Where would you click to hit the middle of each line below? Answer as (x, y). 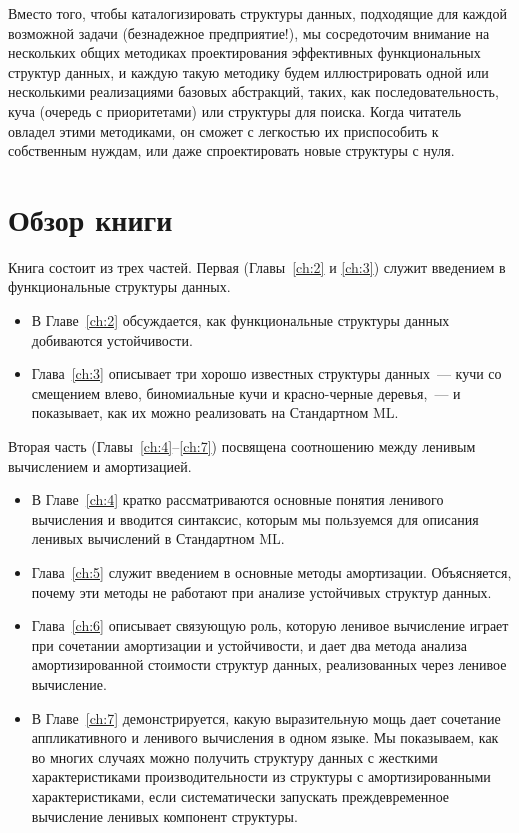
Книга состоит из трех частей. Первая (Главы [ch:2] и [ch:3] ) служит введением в (257, 266)
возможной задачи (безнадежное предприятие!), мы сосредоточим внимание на (249, 32)
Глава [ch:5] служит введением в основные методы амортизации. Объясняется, (271, 572)
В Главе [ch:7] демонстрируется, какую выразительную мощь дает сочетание (266, 717)
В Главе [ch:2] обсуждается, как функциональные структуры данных (240, 320)
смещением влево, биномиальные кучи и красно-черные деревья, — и (246, 392)
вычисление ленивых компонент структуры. (164, 815)
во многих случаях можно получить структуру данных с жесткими (234, 756)
